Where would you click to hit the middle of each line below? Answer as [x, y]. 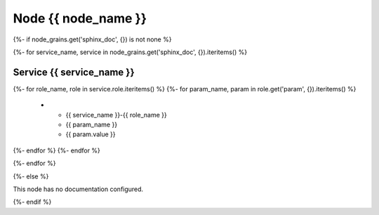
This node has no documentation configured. [78, 189]
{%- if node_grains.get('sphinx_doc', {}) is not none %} [92, 39]
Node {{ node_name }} [80, 18]
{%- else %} [31, 176]
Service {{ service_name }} [74, 72]
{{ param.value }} [91, 134]
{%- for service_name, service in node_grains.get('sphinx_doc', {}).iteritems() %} [130, 52]
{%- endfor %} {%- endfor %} [57, 150]
